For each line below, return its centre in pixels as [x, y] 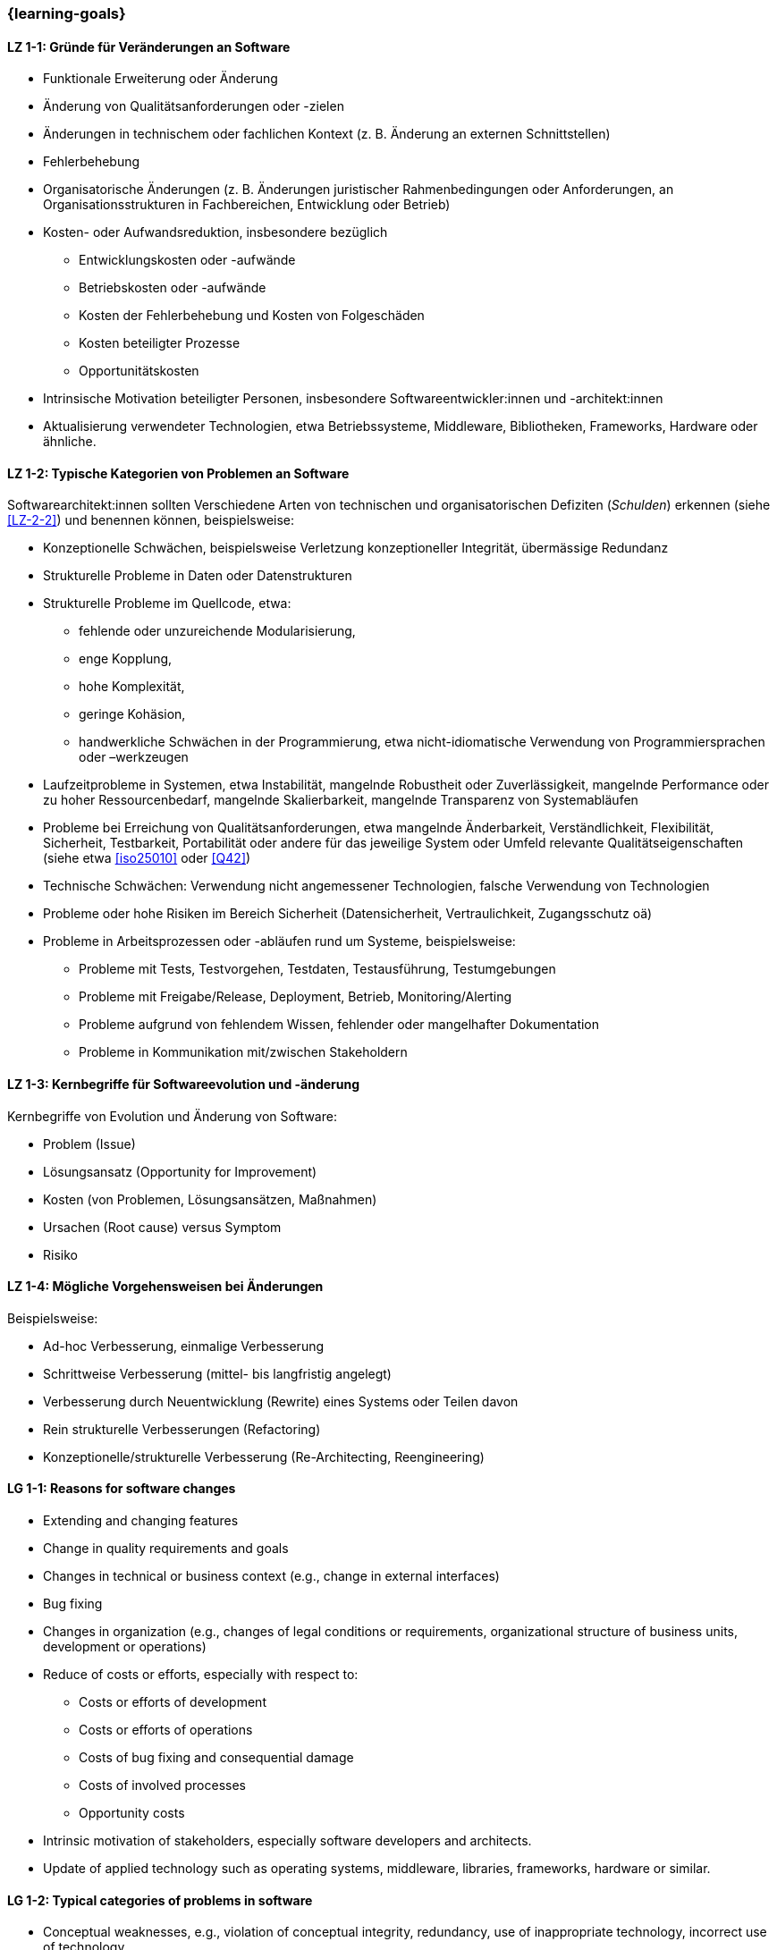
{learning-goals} [67, 13]
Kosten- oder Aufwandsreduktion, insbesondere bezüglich [215, 232]
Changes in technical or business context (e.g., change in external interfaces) [271, 1576]
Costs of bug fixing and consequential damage [216, 1758]
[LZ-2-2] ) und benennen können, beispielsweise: [151, 520]
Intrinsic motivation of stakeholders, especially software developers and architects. [287, 1841]
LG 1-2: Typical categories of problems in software [160, 1900]
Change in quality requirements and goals [166, 1549]
